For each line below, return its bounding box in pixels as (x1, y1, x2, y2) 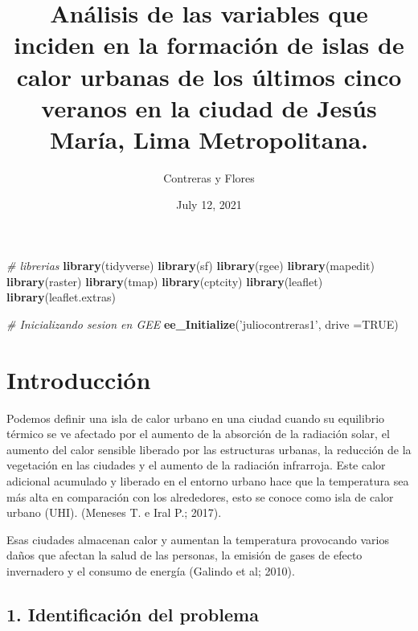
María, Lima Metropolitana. (50, 122, 368, 155)
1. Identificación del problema (6, 601, 259, 626)
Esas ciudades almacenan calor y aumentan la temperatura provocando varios (6, 531, 389, 547)
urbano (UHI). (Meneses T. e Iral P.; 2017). (6, 504, 222, 521)
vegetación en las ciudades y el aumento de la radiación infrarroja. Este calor (6, 457, 386, 473)
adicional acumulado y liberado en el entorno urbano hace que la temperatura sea (6, 472, 409, 489)
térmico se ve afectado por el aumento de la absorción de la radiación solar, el (6, 425, 390, 442)
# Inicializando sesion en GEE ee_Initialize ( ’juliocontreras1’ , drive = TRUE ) (6, 315, 399, 332)
